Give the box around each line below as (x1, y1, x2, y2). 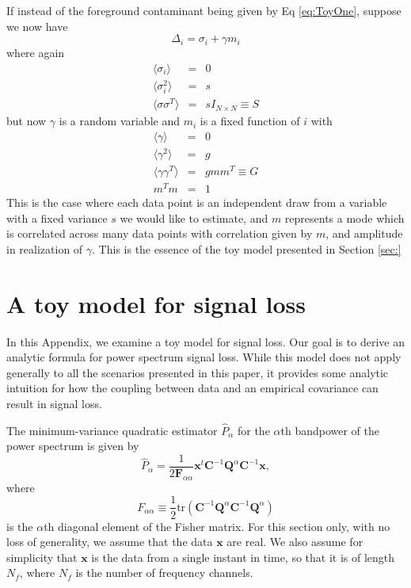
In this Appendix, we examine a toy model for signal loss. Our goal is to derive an (6, 333, 405, 349)
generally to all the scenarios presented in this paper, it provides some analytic (6, 364, 389, 380)
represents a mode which (284, 209, 405, 226)
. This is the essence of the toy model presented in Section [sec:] (92, 240, 401, 257)
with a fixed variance (6, 209, 108, 226)
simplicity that (6, 548, 78, 565)
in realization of (6, 240, 83, 257)
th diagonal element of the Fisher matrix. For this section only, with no (44, 517, 390, 534)
